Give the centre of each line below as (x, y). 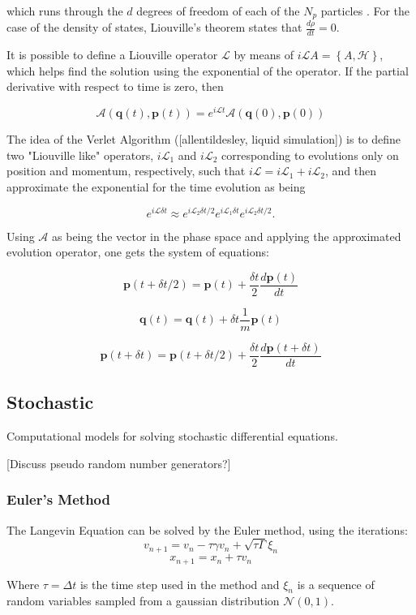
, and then (350, 171)
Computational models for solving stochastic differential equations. (172, 436)
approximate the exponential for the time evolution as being (156, 186)
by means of (264, 55)
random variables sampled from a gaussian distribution (143, 601)
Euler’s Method (58, 499)
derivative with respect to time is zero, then (115, 86)
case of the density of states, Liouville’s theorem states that (154, 27)
